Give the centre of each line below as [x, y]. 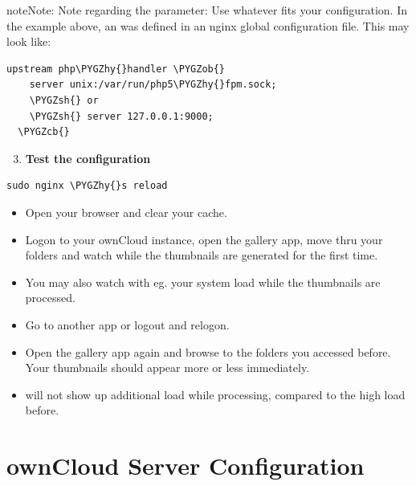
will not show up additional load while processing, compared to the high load [215, 394]
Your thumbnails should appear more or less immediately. [167, 368]
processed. [50, 298]
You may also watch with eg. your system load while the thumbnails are [203, 282]
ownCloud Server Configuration [186, 466]
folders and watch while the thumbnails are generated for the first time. [202, 255]
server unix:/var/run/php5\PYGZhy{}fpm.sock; [153, 85]
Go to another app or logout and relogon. [127, 324]
